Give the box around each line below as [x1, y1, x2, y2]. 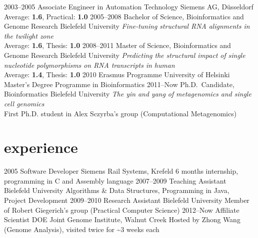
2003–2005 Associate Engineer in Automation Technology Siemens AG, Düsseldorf [4, 1, 254, 11]
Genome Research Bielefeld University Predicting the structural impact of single [4, 49, 246, 60]
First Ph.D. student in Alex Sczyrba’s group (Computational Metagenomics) [4, 108, 237, 118]
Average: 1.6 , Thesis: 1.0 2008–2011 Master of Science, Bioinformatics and [4, 40, 231, 50]
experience [4, 137, 78, 157]
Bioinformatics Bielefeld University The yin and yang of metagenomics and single [4, 89, 252, 99]
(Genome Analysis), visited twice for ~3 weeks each [4, 224, 159, 234]
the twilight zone [4, 30, 53, 41]
